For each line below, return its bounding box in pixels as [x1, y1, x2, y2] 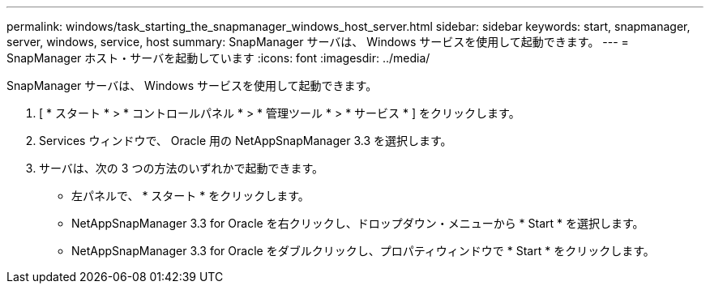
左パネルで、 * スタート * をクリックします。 [71, 189, 310, 203]
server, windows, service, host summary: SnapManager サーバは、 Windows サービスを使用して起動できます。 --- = [6, 35, 629, 49]
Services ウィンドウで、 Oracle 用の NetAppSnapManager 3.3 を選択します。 [39, 134, 452, 147]
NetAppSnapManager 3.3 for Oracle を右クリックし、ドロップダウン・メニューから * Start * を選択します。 [71, 216, 644, 230]
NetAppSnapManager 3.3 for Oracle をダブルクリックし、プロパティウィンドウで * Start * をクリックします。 [71, 244, 655, 258]
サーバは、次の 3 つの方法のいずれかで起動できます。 [39, 161, 323, 175]
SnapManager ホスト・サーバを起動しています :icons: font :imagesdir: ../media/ [6, 51, 430, 65]
